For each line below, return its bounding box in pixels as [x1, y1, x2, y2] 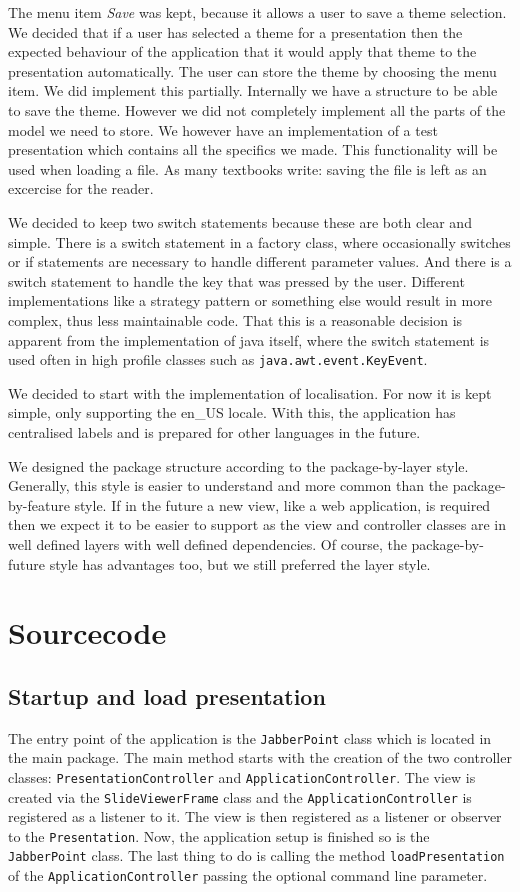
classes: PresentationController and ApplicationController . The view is [8, 766, 476, 787]
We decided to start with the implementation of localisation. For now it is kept [8, 382, 492, 403]
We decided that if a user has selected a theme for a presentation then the [8, 21, 463, 42]
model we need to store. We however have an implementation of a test [8, 119, 438, 140]
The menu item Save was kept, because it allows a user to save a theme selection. [8, 2, 507, 22]
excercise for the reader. [8, 178, 154, 199]
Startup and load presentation [8, 680, 326, 711]
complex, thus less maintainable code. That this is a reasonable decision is [8, 309, 463, 330]
